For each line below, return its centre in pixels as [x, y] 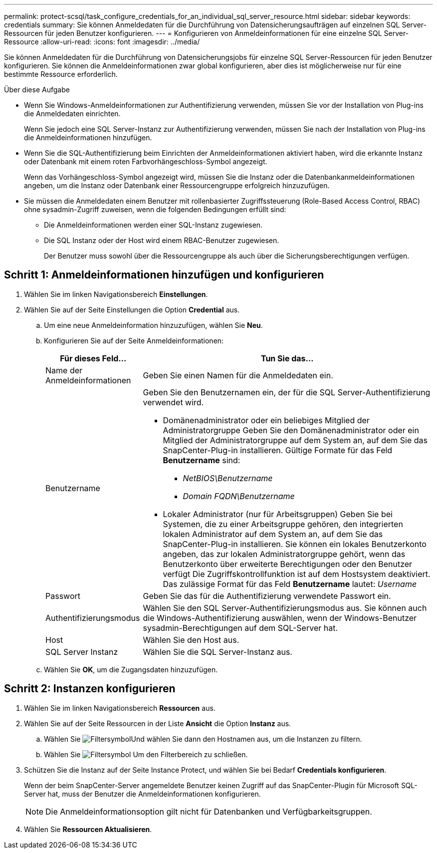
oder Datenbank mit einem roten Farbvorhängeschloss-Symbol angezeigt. [146, 161]
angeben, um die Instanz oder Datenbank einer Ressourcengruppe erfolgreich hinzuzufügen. [177, 185]
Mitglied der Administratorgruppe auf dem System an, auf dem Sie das [295, 440]
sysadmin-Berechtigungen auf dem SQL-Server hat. [240, 628]
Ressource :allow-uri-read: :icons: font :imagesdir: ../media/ [102, 42]
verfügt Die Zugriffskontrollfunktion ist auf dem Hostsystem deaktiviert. [297, 574]
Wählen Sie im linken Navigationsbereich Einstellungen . [116, 294]
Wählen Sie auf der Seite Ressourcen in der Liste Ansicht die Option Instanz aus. [158, 723]
